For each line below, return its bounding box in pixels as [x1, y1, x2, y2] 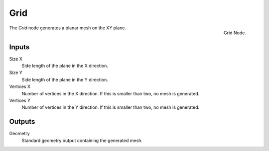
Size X [9, 56, 22, 62]
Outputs [9, 117, 35, 126]
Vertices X [9, 83, 31, 89]
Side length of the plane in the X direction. [21, 63, 108, 69]
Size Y [9, 70, 22, 75]
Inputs [9, 43, 30, 51]
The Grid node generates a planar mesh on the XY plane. [9, 25, 127, 31]
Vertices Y [9, 97, 31, 103]
